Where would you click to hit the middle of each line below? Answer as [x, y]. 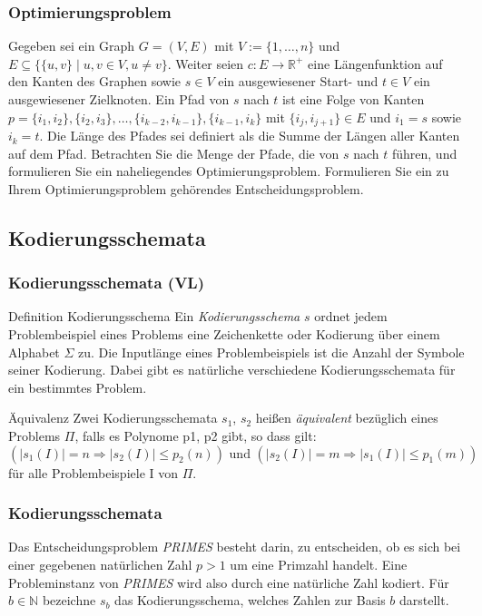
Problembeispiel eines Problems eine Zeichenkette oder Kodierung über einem [224, 334]
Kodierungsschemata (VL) [106, 283]
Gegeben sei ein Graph [72, 46]
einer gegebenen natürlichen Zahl [100, 564]
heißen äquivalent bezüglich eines [347, 418]
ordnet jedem [351, 316]
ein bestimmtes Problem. [78, 387]
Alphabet [34, 352]
